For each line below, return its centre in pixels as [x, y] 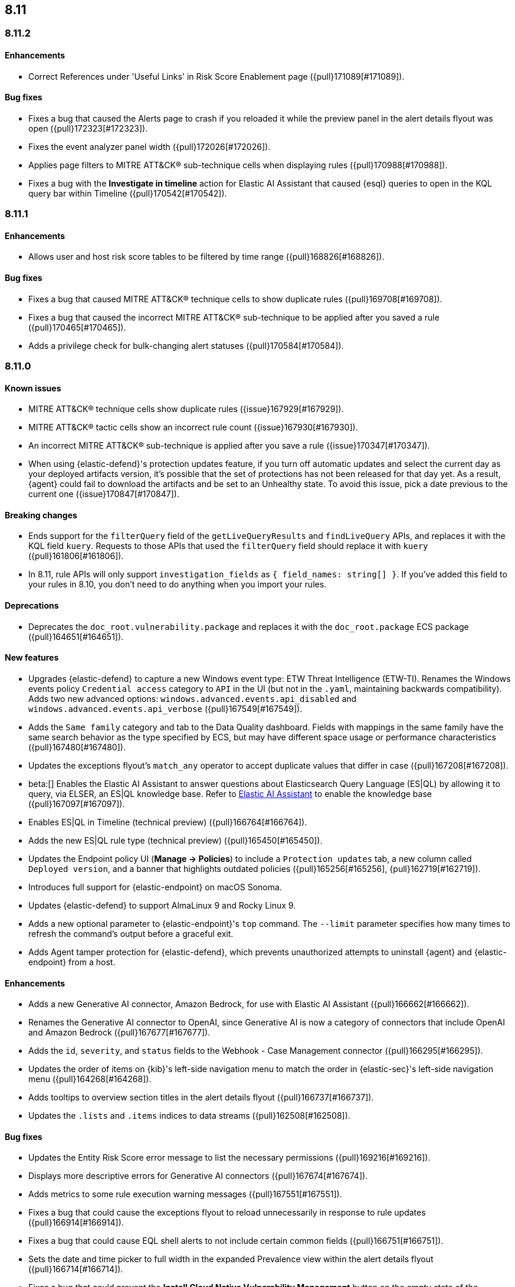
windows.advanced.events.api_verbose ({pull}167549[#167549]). [165, 708]
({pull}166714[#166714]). [76, 1269]
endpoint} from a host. [72, 962]
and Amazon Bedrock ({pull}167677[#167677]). [119, 1033]
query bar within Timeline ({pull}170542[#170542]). [128, 193]
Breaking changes [41, 515]
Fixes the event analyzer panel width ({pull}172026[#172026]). [150, 146]
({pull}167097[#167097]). [77, 803]
